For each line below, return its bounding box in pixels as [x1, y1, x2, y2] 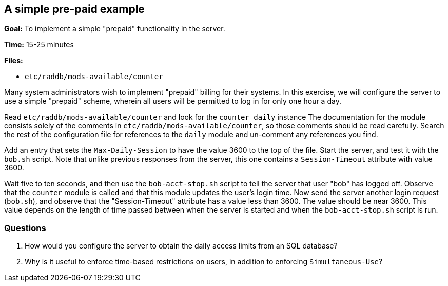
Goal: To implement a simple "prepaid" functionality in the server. [4, 24, 225, 33]
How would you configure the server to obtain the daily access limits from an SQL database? [25, 241, 338, 251]
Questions [4, 222, 46, 233]
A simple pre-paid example [4, 3, 145, 15]
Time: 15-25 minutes [4, 40, 74, 49]
